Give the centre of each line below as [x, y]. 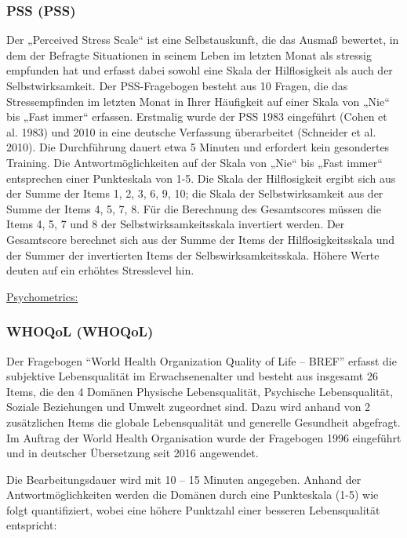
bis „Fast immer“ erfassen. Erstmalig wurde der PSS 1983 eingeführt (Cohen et [197, 116]
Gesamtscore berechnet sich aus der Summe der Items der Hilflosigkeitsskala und [201, 239]
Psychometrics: [42, 296]
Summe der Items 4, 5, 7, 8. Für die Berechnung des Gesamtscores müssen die [194, 208]
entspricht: [32, 525]
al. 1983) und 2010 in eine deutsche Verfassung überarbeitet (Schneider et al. [191, 131]
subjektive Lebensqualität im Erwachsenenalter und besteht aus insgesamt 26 [192, 376]
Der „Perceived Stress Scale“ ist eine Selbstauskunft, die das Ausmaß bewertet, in [203, 40]
